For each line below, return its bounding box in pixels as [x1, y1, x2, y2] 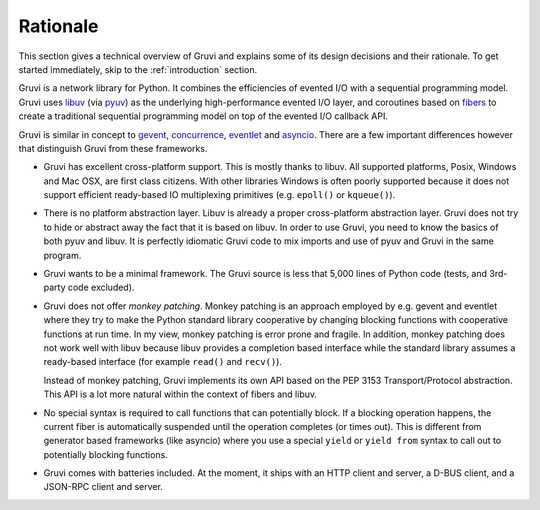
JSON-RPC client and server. [43, 481, 164, 493]
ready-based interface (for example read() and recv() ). [43, 356, 282, 368]
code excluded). [67, 281, 135, 294]
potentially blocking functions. [43, 448, 169, 460]
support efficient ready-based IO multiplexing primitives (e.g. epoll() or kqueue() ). [43, 189, 396, 201]
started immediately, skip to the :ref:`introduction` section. [18, 63, 258, 75]
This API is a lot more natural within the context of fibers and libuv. [43, 388, 318, 400]
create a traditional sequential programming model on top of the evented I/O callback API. [18, 110, 389, 122]
